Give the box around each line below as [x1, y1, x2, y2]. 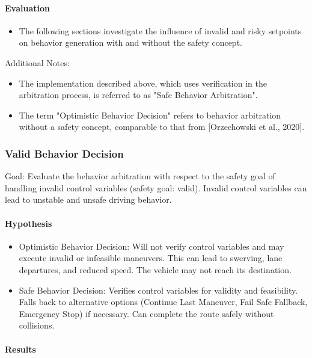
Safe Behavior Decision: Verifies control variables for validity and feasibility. [19, 283, 298, 296]
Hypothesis [5, 217, 52, 229]
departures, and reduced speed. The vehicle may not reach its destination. [19, 263, 292, 276]
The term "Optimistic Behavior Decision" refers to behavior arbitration [19, 108, 281, 121]
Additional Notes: [5, 56, 70, 69]
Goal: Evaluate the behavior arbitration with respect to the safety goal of [5, 170, 275, 182]
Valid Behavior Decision [5, 146, 124, 161]
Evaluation [5, 1, 50, 14]
